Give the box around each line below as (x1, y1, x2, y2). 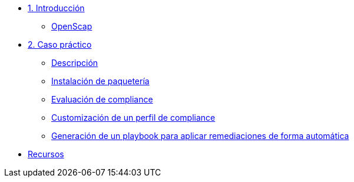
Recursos (28, 149, 64, 159)
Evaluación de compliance (51, 94, 153, 104)
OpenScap (51, 21, 92, 31)
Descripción (51, 58, 98, 68)
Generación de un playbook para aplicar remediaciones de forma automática (51, 131, 349, 141)
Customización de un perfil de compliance (51, 112, 216, 123)
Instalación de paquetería (51, 76, 150, 86)
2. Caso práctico (28, 39, 92, 49)
